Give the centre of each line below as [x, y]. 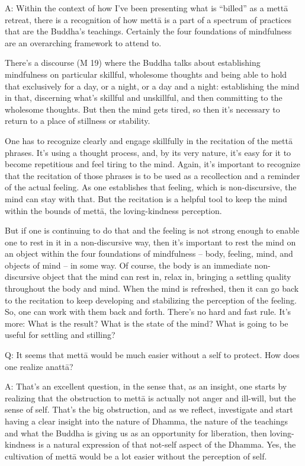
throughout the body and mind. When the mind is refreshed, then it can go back [152, 288]
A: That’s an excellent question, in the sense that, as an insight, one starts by [146, 386]
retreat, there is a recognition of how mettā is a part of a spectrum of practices [148, 19]
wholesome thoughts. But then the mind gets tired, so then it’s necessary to [142, 109]
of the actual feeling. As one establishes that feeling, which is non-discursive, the [151, 187]
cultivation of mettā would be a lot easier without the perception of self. [136, 456]
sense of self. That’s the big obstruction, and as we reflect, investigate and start [149, 409]
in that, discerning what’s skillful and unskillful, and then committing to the [144, 98]
